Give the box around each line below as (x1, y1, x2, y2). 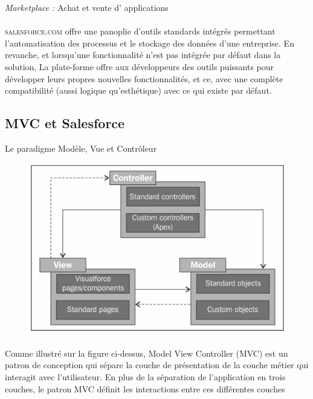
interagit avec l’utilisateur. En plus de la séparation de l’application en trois (5, 370, 286, 383)
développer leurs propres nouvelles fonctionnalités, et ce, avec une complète (5, 72, 283, 85)
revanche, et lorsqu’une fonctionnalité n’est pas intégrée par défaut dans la (5, 48, 281, 61)
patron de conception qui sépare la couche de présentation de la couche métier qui (5, 358, 309, 371)
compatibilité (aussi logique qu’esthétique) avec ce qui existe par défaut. (5, 84, 272, 97)
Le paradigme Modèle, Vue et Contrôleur (5, 141, 157, 154)
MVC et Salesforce (5, 114, 125, 132)
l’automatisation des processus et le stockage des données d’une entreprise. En (5, 36, 294, 49)
